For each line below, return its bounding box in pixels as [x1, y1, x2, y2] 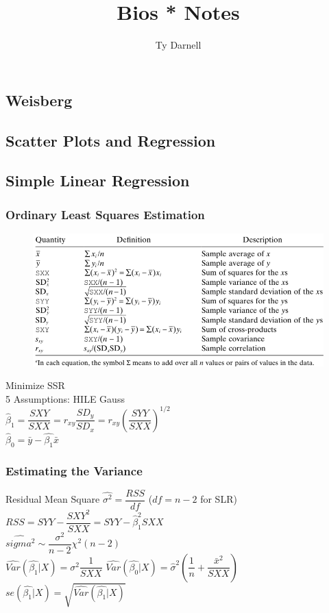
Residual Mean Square [5, 492, 100, 506]
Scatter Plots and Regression [5, 129, 216, 151]
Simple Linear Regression [5, 170, 190, 191]
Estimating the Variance [5, 462, 143, 479]
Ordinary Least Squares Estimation [5, 205, 205, 223]
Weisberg [5, 89, 73, 110]
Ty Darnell [155, 38, 202, 52]
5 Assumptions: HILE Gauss [5, 391, 125, 405]
